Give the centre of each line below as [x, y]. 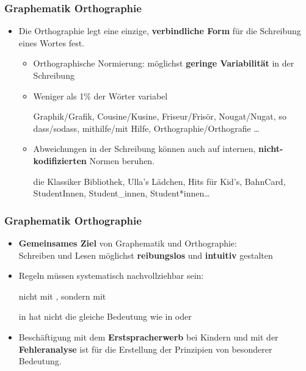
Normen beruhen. [122, 160]
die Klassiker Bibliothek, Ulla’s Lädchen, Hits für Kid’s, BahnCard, [159, 181]
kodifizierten [60, 160]
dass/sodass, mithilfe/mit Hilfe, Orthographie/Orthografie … [146, 128]
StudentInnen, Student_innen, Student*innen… [122, 193]
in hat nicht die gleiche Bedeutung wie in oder [105, 316]
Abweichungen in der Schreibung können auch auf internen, [144, 149]
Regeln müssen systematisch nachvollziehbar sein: [111, 276]
